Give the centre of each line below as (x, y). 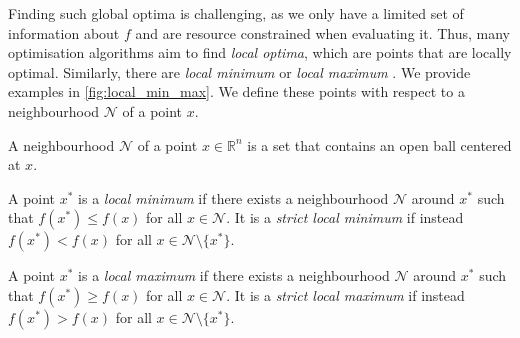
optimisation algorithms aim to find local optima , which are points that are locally (260, 52)
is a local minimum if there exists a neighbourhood (233, 197)
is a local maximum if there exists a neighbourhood (234, 275)
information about (64, 32)
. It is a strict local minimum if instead (345, 217)
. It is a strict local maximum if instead (345, 294)
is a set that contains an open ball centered (379, 144)
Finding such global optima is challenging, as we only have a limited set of (236, 13)
